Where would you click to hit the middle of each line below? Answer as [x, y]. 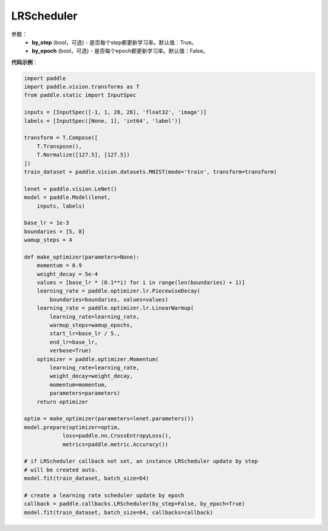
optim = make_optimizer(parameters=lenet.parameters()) [109, 419]
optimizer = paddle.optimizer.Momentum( [98, 359]
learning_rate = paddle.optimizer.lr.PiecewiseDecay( [118, 291]
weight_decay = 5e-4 [67, 274]
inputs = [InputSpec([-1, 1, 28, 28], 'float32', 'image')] [115, 112]
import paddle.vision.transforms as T [82, 87]
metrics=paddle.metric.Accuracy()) [115, 444]
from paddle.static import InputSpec [80, 95]
